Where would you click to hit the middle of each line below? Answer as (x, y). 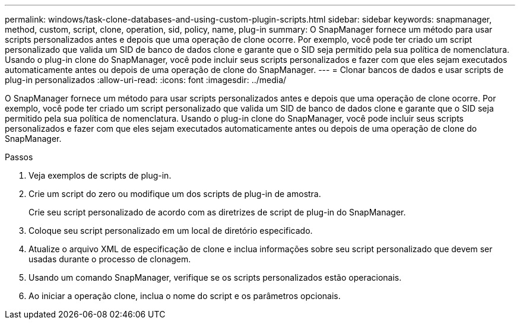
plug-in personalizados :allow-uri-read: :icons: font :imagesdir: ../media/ (146, 80)
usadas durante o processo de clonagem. (110, 259)
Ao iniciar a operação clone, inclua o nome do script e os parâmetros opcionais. (185, 296)
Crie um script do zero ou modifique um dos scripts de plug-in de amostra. (175, 194)
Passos (19, 157)
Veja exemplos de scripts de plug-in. (100, 175)
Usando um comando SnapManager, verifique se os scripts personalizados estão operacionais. (215, 277)
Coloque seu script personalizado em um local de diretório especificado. (171, 231)
